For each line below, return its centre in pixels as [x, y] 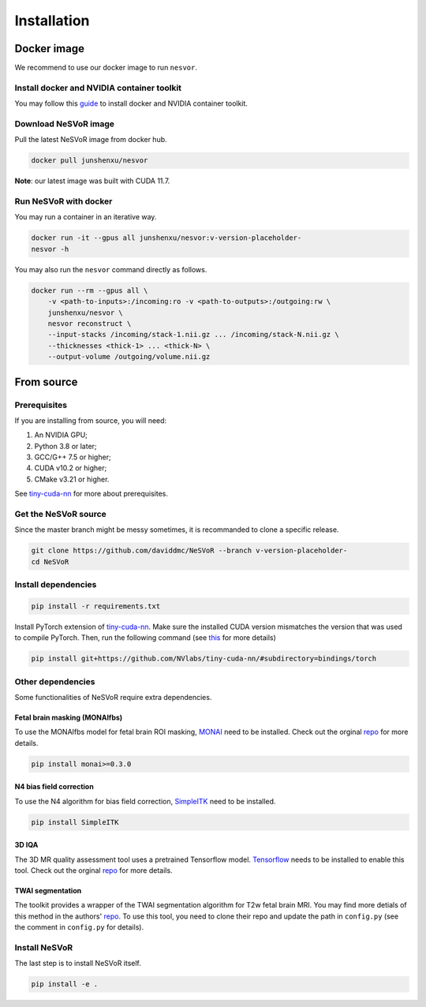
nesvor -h [50, 249]
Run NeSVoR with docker [64, 201]
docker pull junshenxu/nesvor [90, 161]
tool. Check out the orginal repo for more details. [93, 870]
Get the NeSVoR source [60, 514]
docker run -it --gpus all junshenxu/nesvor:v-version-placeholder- [166, 238]
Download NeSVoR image [64, 124]
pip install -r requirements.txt [96, 606]
